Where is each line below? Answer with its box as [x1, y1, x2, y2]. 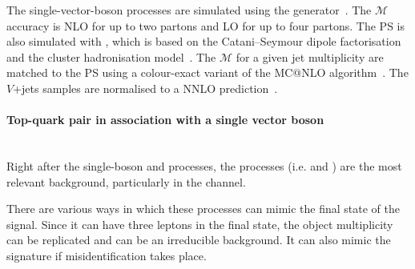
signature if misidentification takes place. [6, 247, 207, 263]
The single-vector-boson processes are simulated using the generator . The [6, 2, 372, 18]
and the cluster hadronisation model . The [6, 48, 216, 65]
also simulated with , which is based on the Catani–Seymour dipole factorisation [6, 33, 401, 50]
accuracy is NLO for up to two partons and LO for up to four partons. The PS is [6, 17, 405, 34]
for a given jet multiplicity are [236, 48, 384, 65]
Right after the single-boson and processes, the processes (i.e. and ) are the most [6, 157, 402, 174]
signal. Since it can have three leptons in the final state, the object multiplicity [6, 215, 393, 232]
